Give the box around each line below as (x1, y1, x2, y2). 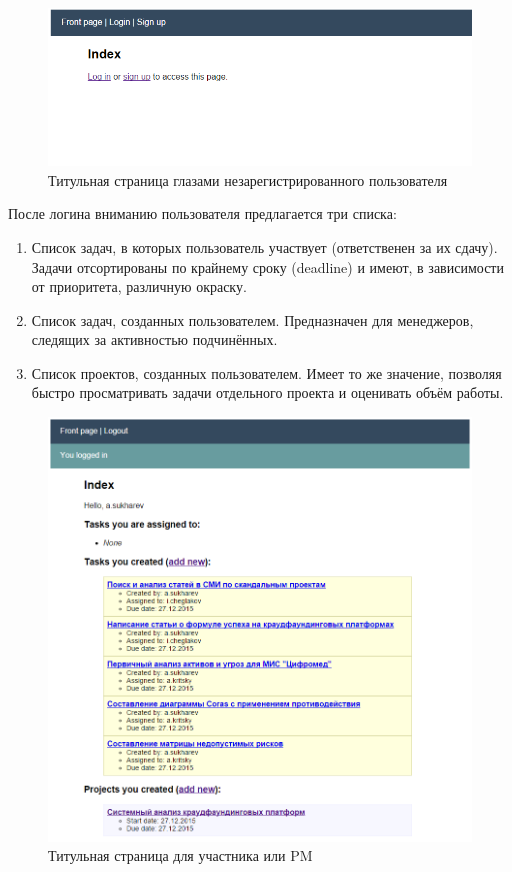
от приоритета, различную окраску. (31, 276, 247, 297)
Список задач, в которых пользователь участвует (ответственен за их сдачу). (31, 236, 498, 257)
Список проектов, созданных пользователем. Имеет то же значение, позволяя (31, 362, 502, 383)
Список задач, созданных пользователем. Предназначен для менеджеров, (31, 309, 474, 330)
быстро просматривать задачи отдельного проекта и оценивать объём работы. (31, 382, 504, 403)
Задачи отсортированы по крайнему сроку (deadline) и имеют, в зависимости (31, 256, 504, 277)
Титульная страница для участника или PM (48, 845, 313, 866)
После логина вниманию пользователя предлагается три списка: (8, 203, 397, 224)
